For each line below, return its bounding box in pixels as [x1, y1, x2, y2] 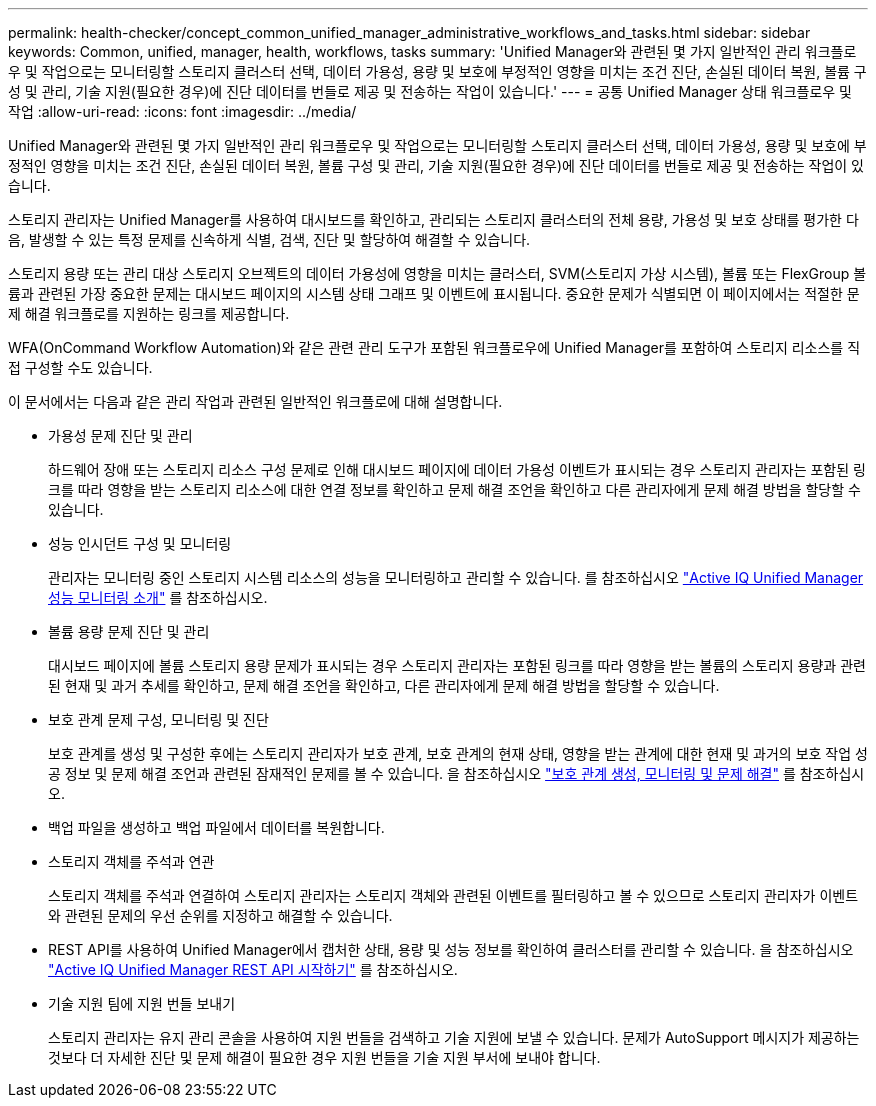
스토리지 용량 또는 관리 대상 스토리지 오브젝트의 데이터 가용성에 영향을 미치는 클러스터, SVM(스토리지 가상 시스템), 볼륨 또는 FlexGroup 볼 [8, 265, 867, 282]
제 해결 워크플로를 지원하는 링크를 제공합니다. [8, 305, 290, 322]
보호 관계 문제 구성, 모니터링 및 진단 [48, 711, 269, 728]
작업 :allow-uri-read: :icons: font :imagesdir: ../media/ [8, 103, 357, 120]
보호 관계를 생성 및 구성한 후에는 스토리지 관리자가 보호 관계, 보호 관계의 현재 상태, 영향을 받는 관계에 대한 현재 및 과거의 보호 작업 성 [48, 745, 868, 762]
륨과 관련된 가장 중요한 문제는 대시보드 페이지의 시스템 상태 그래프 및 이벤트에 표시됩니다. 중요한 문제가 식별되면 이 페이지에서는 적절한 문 [8, 285, 860, 302]
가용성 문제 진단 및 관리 [48, 427, 193, 444]
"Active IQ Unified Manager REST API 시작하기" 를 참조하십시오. [48, 961, 458, 978]
